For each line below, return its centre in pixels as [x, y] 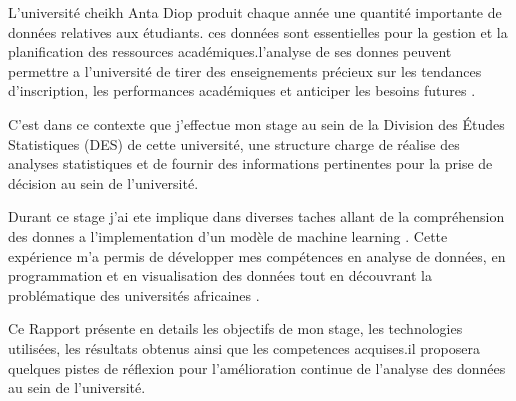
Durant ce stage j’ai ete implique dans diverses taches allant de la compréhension [256, 216]
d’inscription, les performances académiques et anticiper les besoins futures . [242, 90]
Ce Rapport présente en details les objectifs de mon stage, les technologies [235, 328]
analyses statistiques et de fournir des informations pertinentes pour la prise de [250, 163]
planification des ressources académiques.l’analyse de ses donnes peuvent [230, 51]
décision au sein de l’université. [103, 182]
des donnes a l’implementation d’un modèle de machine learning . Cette [228, 235]
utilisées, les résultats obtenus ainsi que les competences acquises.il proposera [244, 347]
